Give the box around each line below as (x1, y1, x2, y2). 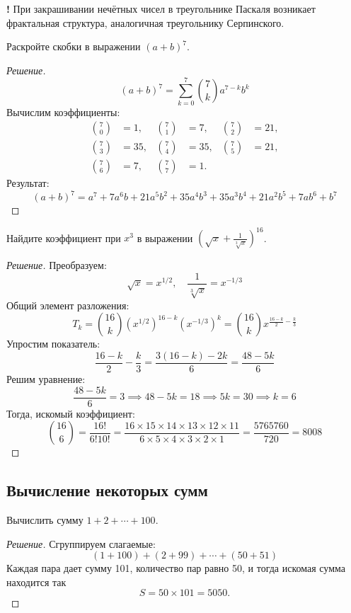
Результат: (6, 176, 50, 190)
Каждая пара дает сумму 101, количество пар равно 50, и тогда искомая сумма (6, 561, 345, 575)
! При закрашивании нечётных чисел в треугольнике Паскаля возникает (6, 1, 316, 16)
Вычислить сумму (6, 512, 84, 527)
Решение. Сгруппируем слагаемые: (6, 536, 156, 551)
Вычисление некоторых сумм (6, 479, 208, 501)
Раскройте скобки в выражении (6, 39, 141, 54)
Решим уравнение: (6, 372, 86, 386)
